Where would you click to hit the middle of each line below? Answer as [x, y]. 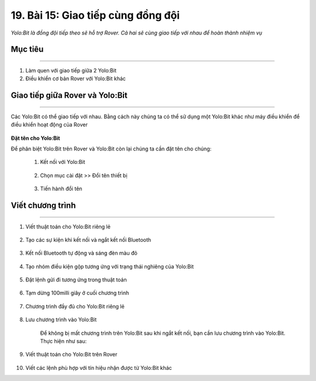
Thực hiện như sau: [63, 341]
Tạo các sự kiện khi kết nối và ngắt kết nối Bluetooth [88, 239]
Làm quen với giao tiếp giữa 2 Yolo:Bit [71, 70]
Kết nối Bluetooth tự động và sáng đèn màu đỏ [81, 253]
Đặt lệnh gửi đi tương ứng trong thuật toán [76, 280]
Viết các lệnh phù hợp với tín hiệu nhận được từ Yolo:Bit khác [99, 368]
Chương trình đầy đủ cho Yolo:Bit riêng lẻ [75, 306]
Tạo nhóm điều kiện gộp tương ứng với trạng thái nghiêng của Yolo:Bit [110, 266]
